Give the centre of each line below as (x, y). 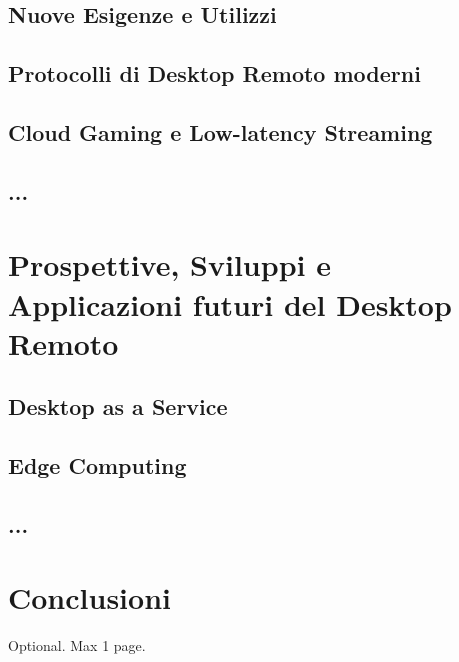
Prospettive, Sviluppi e (169, 264)
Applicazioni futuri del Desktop (230, 303)
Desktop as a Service (118, 406)
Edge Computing (97, 465)
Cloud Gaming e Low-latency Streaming (220, 131)
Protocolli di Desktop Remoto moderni (214, 73)
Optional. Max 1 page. (77, 645)
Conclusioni (89, 597)
